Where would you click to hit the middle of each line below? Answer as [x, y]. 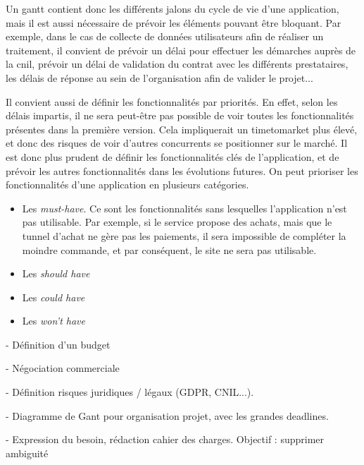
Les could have [54, 297]
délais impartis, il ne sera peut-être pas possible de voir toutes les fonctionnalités [180, 115]
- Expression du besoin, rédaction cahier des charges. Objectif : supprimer [165, 439]
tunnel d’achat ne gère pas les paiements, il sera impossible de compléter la [184, 235]
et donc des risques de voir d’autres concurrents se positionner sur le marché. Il [177, 143]
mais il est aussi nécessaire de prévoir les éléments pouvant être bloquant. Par [174, 22]
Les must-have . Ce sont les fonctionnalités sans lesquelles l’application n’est [184, 208]
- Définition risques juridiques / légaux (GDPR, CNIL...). [130, 392]
